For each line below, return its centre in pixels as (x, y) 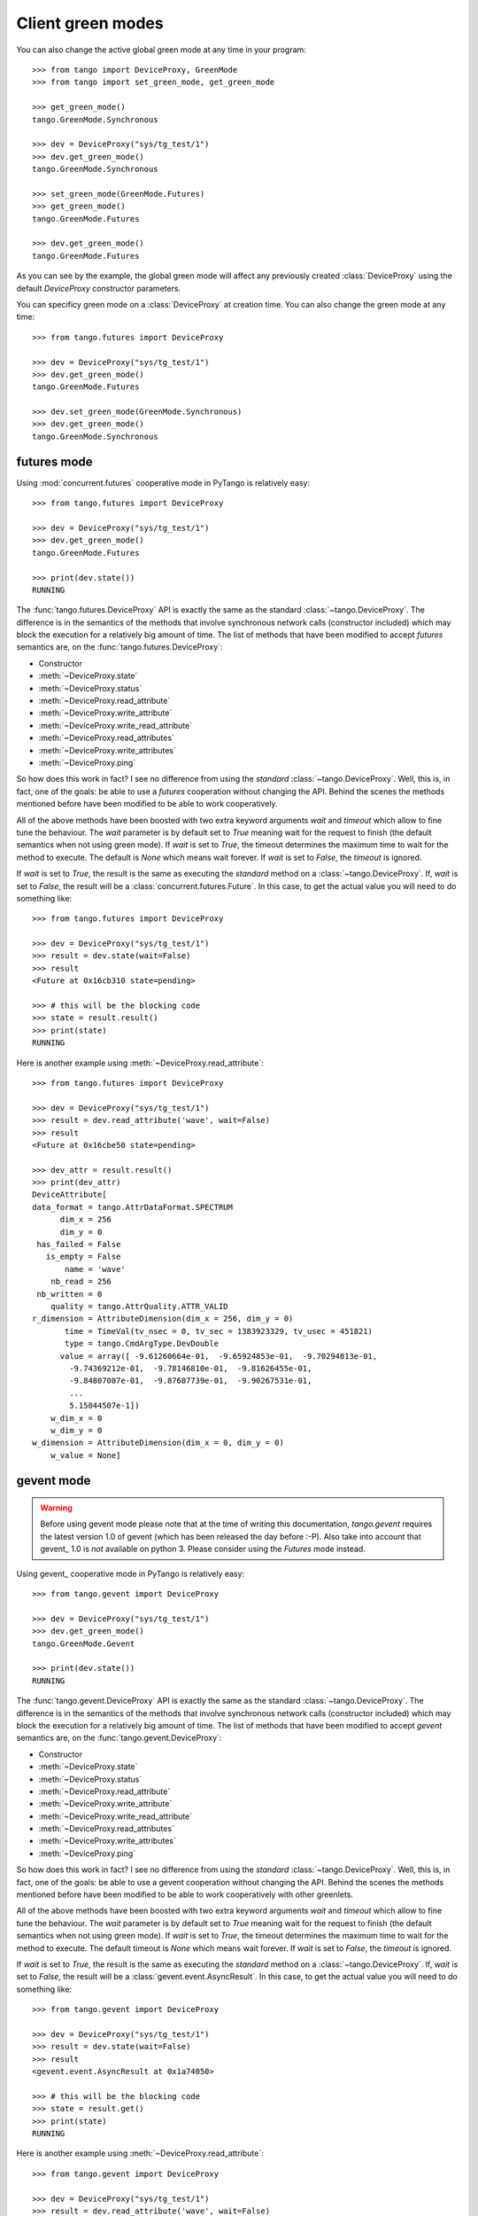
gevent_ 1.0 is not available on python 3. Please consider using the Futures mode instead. (203, 1549)
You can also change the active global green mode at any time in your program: (162, 50)
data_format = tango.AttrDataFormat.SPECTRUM (133, 1207)
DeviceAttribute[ (69, 1195)
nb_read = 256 (81, 1282)
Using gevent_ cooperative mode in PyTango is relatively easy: (131, 1573)
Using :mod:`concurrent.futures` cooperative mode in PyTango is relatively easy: (163, 482)
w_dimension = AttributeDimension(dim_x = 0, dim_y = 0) (158, 1443)
